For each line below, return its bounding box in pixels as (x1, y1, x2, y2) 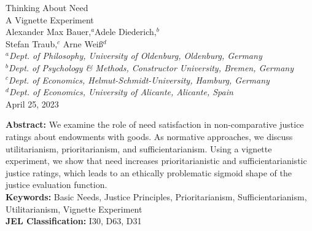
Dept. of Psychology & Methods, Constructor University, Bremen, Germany (8, 61, 294, 74)
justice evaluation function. (6, 178, 107, 191)
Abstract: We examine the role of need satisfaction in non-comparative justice (6, 118, 304, 131)
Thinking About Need (6, 1, 88, 14)
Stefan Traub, (6, 37, 58, 50)
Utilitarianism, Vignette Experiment (6, 202, 142, 215)
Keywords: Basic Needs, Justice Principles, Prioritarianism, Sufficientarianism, (6, 190, 307, 203)
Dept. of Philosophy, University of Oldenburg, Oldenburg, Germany (9, 49, 262, 62)
